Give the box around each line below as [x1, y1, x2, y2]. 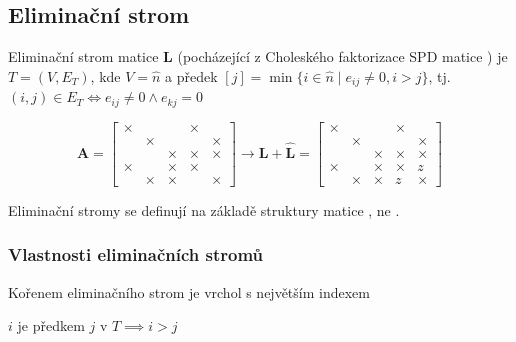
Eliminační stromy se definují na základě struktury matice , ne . [8, 199, 400, 220]
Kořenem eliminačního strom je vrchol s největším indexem [8, 281, 370, 302]
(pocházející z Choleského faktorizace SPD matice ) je [177, 46, 508, 67]
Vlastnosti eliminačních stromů [8, 242, 264, 267]
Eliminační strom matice [8, 46, 159, 67]
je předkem [17, 315, 85, 336]
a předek [165, 65, 218, 86]
